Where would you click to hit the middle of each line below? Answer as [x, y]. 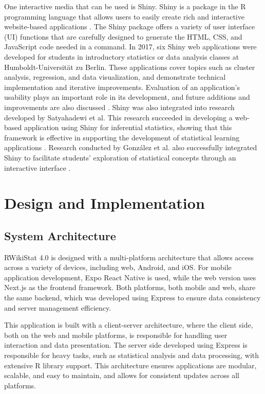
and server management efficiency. [58, 307]
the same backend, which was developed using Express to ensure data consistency [132, 298]
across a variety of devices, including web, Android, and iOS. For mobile [118, 267]
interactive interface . [37, 167]
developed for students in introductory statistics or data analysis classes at [122, 56]
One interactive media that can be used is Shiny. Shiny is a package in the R [125, 6]
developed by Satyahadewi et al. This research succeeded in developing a [118, 117]
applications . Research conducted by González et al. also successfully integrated [131, 147]
